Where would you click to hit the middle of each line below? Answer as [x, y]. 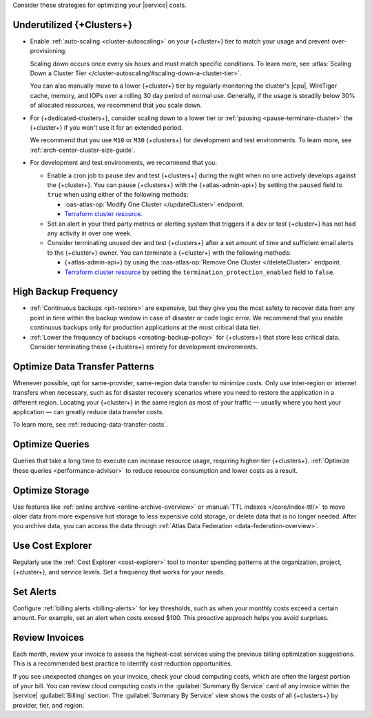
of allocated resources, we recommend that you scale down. [116, 105]
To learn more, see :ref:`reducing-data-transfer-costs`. [90, 425]
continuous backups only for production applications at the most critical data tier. [145, 327]
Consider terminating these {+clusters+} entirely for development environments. [144, 347]
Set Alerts [35, 591]
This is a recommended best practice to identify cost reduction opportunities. [123, 663]
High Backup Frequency [65, 292]
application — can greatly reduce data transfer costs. [89, 412]
